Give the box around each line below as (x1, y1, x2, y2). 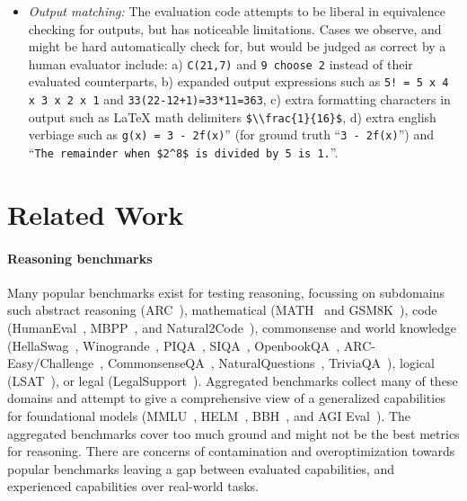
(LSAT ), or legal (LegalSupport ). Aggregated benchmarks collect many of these (7, 371, 458, 389)
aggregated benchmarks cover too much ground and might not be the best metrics (7, 424, 460, 443)
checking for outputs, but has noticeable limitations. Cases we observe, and (28, 19, 442, 38)
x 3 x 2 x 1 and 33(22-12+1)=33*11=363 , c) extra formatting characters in (28, 90, 451, 109)
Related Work (7, 195, 184, 232)
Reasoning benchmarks (7, 248, 153, 267)
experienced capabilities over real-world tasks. (7, 477, 259, 496)
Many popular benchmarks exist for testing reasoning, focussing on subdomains (7, 282, 445, 301)
